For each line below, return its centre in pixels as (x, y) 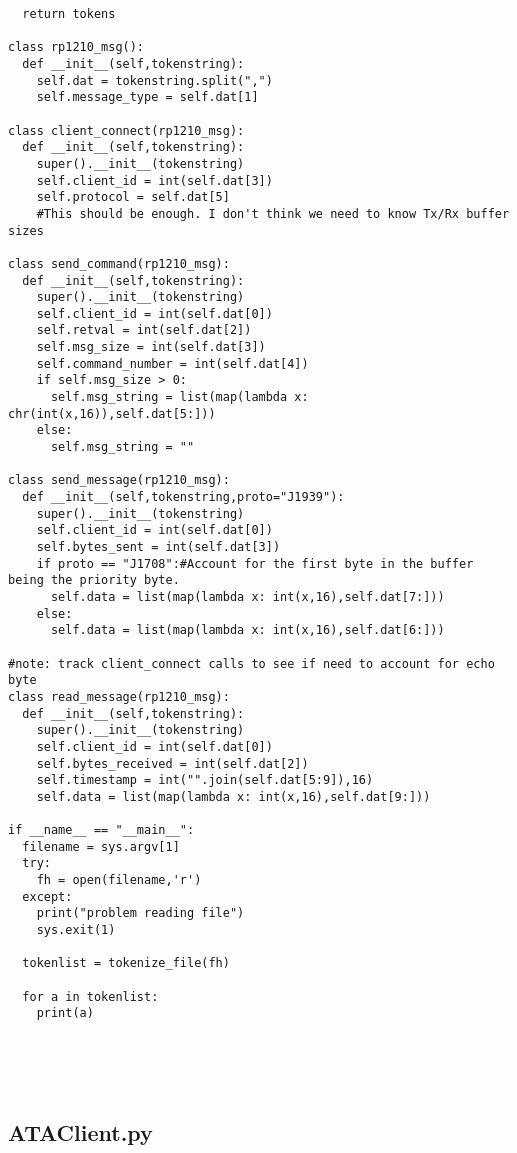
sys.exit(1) (76, 930)
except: (47, 896)
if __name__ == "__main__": (101, 830)
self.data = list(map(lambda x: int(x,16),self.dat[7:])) (247, 596)
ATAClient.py (80, 1132)
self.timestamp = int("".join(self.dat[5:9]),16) (205, 780)
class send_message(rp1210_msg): (119, 480)
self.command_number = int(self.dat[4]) (172, 363)
